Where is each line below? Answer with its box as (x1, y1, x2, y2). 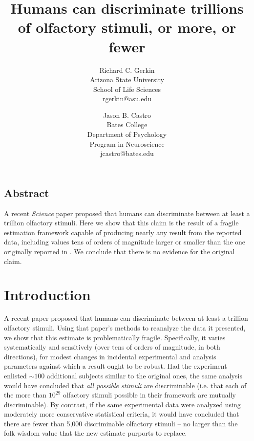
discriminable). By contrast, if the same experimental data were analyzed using (4, 399, 241, 409)
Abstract (4, 185, 49, 200)
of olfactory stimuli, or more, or (18, 17, 236, 37)
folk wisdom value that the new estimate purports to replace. (4, 428, 187, 438)
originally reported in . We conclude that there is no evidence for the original (4, 246, 235, 257)
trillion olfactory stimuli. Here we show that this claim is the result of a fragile (4, 218, 239, 228)
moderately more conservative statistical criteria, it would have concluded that (4, 409, 239, 419)
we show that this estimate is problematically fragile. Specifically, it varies (4, 332, 226, 342)
